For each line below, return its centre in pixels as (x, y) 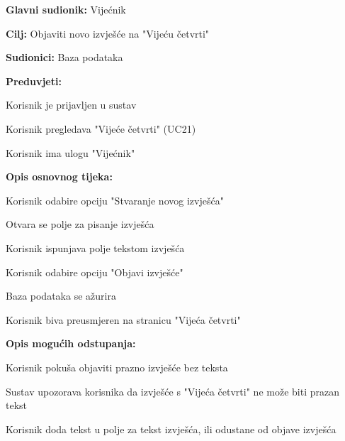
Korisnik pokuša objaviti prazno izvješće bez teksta (117, 367)
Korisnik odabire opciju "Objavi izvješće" (95, 272)
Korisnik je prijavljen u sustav (71, 105)
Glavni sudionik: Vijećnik (66, 9)
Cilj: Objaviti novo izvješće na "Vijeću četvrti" (108, 33)
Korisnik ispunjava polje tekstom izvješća (95, 247)
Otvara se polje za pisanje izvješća (80, 224)
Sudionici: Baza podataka (64, 57)
